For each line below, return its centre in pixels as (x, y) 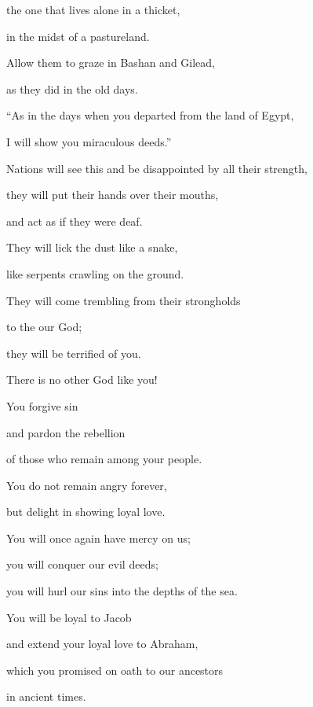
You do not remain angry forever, (87, 485)
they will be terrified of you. (74, 353)
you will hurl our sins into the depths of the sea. (122, 591)
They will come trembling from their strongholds (124, 300)
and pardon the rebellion (66, 432)
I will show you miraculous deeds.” (89, 141)
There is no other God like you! (82, 379)
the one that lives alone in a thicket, (93, 9)
